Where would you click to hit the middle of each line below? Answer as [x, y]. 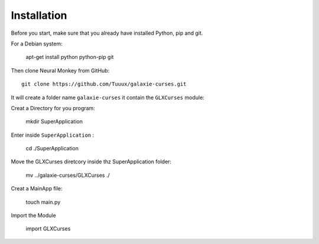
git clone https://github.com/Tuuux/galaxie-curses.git [104, 84]
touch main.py [43, 202]
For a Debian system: [37, 44]
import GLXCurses [48, 229]
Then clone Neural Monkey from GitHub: [60, 70]
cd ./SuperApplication [52, 149]
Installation [39, 15]
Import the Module [33, 216]
